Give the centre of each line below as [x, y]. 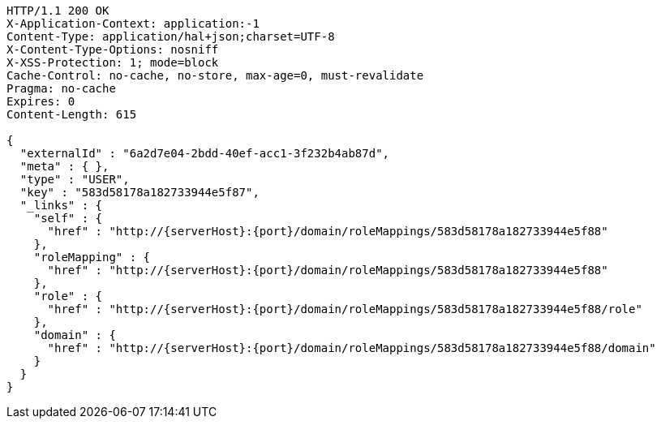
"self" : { [68, 218]
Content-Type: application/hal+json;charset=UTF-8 [171, 36]
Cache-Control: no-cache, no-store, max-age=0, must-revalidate [215, 75]
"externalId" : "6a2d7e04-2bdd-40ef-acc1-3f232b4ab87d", [205, 153]
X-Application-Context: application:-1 [133, 24]
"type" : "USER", [75, 179]
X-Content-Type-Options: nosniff [113, 49]
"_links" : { [61, 205]
